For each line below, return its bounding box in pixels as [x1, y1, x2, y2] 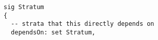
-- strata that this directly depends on [11, 20, 154, 28]
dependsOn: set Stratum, [11, 28, 95, 36]
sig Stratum [4, 4, 44, 11]
